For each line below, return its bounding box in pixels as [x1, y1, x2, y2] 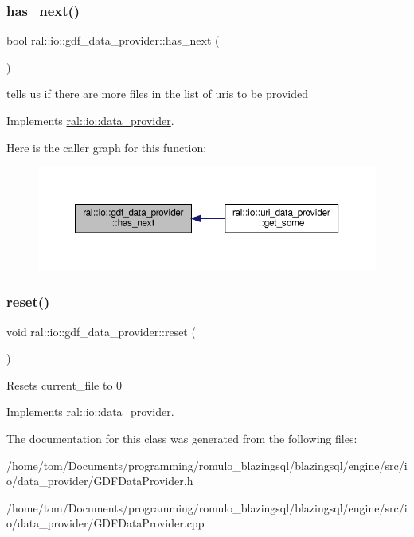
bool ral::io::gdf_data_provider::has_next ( [6, 32, 220, 49]
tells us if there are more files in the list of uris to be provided [6, 85, 308, 102]
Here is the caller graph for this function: [6, 139, 207, 155]
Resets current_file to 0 [6, 376, 123, 393]
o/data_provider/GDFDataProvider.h [6, 472, 193, 489]
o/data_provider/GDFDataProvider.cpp [6, 515, 205, 531]
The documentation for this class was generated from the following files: [6, 430, 357, 446]
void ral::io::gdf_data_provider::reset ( [6, 323, 196, 339]
